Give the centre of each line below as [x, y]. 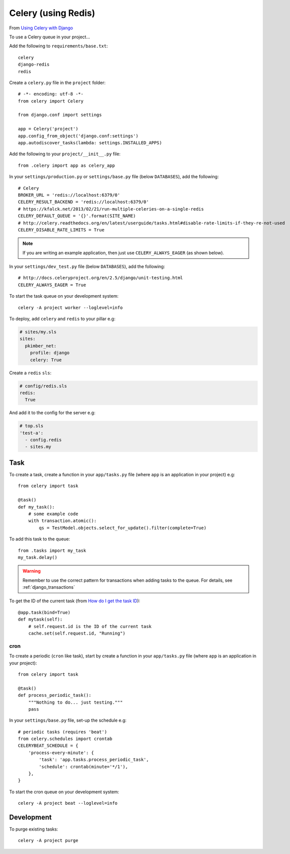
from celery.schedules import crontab [65, 739]
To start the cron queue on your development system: [64, 792]
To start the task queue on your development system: [64, 296]
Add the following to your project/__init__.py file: [65, 154]
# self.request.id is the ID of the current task [90, 626]
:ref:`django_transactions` [49, 587]
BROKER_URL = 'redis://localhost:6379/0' [69, 195]
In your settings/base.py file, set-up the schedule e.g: [68, 720]
